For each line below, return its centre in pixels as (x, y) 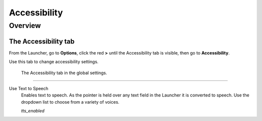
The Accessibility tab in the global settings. (64, 73)
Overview (25, 26)
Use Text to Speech (29, 88)
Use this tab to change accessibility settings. (54, 62)
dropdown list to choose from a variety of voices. (70, 102)
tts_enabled (33, 111)
